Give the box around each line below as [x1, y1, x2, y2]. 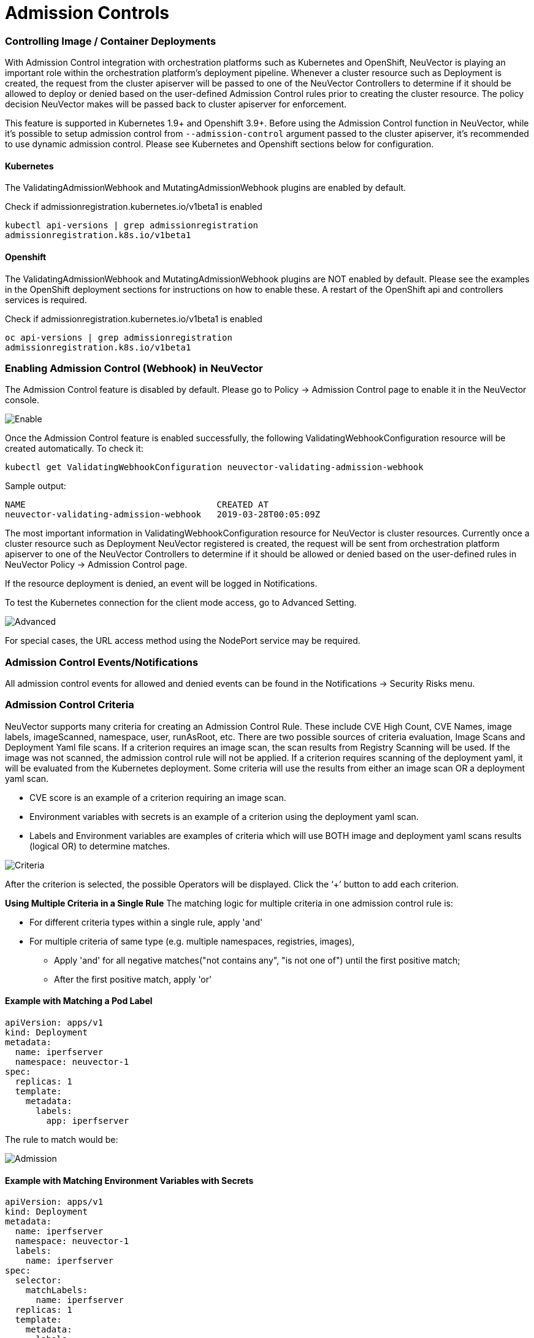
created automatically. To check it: [5, 443, 143, 454]
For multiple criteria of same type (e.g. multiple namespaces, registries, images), [29, 935, 355, 946]
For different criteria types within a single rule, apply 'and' [29, 916, 263, 927]
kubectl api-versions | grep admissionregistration [5, 220, 259, 231]
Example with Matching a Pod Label [5, 996, 153, 1007]
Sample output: [5, 481, 66, 492]
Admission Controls [5, 2, 169, 23]
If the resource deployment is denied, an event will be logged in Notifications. [5, 578, 318, 589]
